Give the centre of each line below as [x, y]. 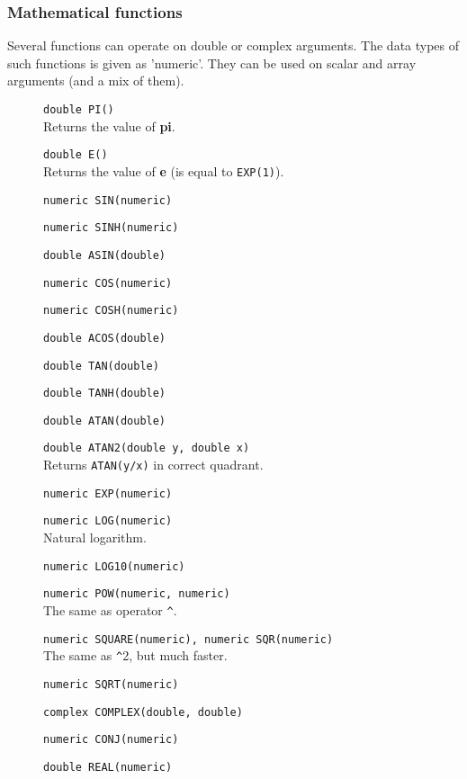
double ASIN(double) [105, 255]
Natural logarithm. [95, 537]
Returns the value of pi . [109, 125]
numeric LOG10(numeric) [114, 566]
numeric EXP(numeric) [108, 493]
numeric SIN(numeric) [108, 200]
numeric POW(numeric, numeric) [137, 594]
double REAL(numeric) [108, 767]
